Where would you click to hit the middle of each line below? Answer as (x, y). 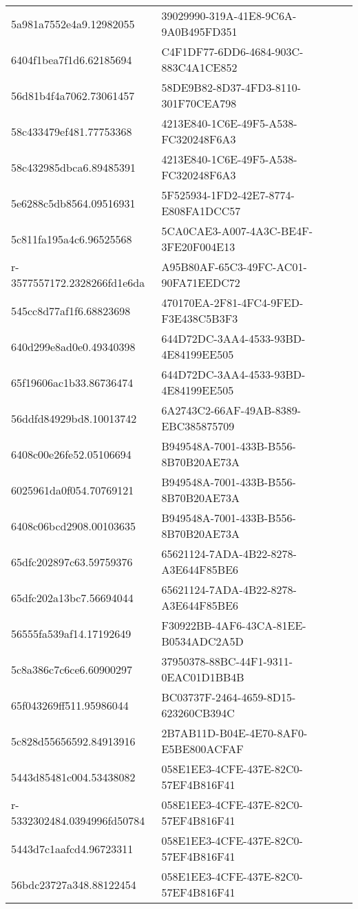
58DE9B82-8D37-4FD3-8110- (231, 87)
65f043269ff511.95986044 (70, 705)
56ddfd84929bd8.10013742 (74, 418)
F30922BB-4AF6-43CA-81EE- (234, 625)
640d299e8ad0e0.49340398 (73, 346)
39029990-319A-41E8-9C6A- (229, 16)
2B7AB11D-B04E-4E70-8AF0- (234, 733)
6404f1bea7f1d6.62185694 (72, 59)
